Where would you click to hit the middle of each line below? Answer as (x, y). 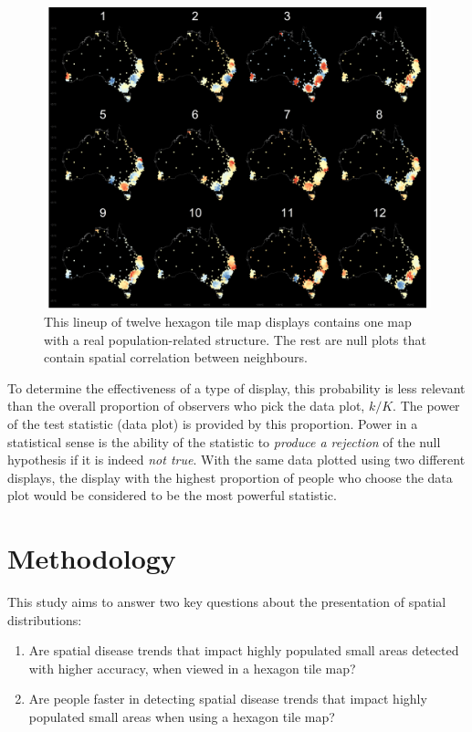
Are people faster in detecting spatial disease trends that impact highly (228, 699)
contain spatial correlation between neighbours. (176, 357)
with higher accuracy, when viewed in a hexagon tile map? (192, 668)
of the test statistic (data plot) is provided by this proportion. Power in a (213, 423)
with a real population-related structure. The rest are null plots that (235, 339)
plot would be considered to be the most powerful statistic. (172, 495)
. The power (426, 406)
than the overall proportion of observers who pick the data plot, (186, 406)
